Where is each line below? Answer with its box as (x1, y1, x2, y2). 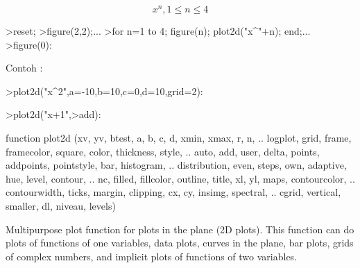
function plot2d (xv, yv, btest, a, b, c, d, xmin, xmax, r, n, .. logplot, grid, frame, (6, 131, 352, 145)
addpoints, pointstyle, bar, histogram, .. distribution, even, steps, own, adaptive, (6, 158, 347, 172)
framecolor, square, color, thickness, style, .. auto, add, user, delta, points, (6, 144, 320, 158)
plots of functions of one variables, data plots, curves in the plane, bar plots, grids (6, 235, 354, 250)
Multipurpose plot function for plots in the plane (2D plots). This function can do (6, 221, 354, 236)
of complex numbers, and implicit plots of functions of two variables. (6, 249, 298, 263)
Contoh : (6, 60, 43, 75)
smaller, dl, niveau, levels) (6, 199, 116, 213)
